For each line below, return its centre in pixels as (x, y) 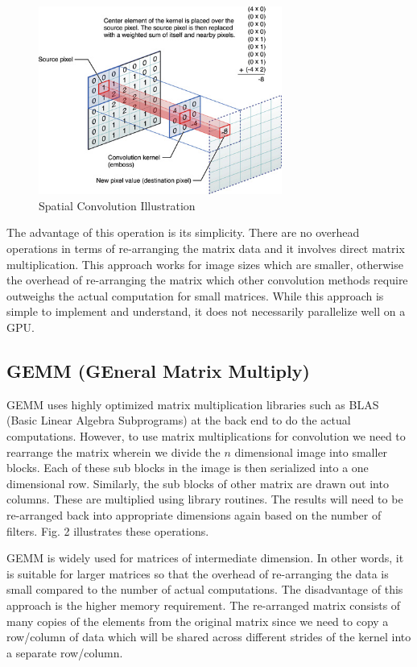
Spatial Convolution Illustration (117, 205)
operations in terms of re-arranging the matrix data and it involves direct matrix (206, 249)
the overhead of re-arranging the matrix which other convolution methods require (207, 280)
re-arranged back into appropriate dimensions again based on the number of (194, 514)
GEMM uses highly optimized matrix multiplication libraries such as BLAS (193, 404)
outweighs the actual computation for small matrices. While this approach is (195, 295)
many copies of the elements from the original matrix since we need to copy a (198, 621)
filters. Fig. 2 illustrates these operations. (108, 530)
